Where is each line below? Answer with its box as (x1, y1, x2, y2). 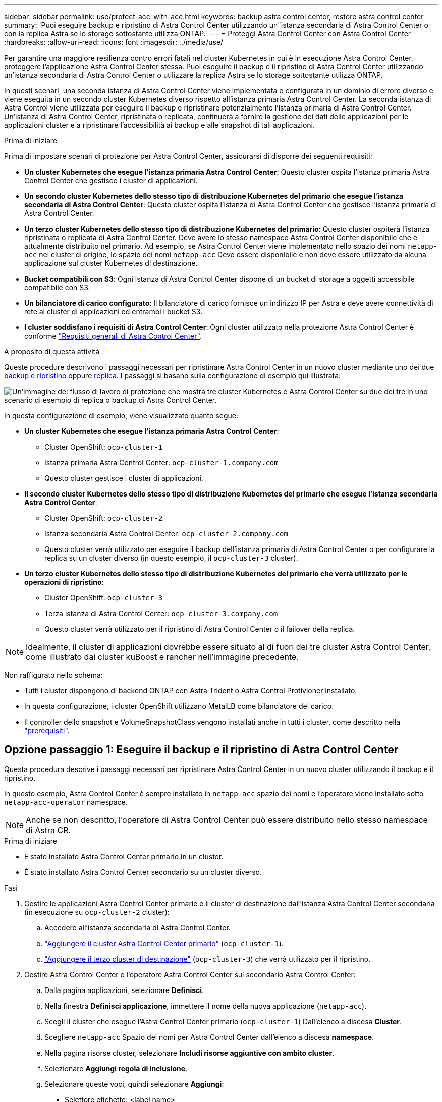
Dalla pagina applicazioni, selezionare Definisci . (44, 985, 204, 995)
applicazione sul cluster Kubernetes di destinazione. (24, 259, 198, 267)
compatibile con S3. (24, 283, 90, 292)
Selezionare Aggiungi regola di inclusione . (44, 1064, 188, 1073)
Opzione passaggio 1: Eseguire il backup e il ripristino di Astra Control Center (4, 743, 399, 756)
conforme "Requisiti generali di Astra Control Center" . (24, 332, 202, 340)
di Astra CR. (26, 824, 71, 835)
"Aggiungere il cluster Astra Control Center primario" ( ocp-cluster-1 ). (44, 939, 284, 948)
